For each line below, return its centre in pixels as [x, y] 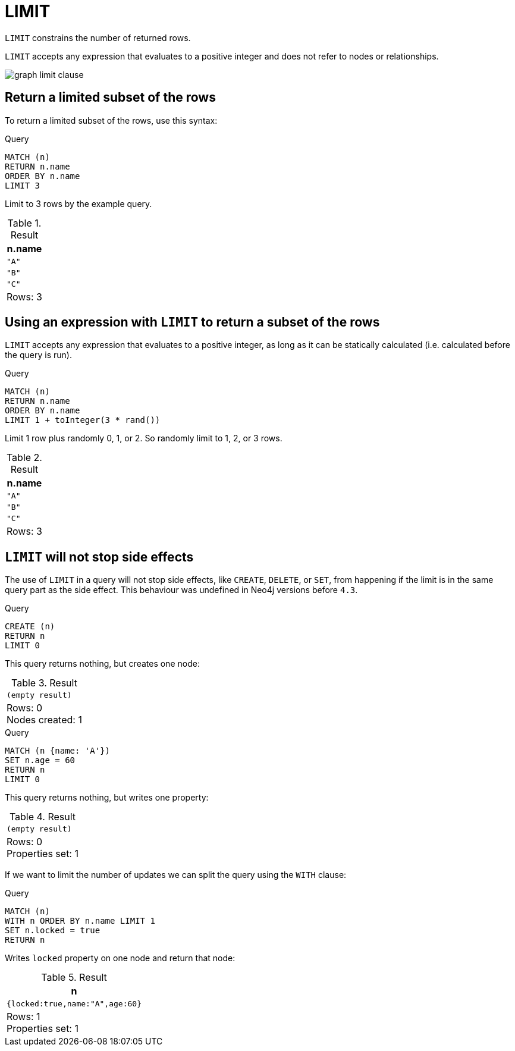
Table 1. [24, 223]
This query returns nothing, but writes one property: [107, 798]
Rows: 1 [23, 1017]
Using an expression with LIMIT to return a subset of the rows [192, 322]
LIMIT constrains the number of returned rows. [98, 37]
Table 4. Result [43, 817]
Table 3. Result [44, 683]
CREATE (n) [30, 627]
